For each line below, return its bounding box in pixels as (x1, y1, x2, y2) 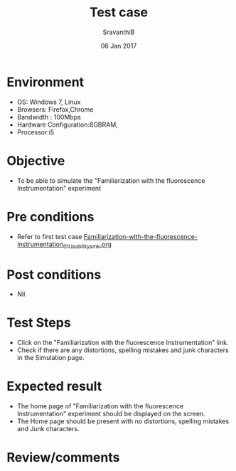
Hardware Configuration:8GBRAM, (16, 120, 118, 129)
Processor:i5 (16, 127, 55, 136)
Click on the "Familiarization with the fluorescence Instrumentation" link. (16, 339, 229, 347)
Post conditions (6, 266, 102, 282)
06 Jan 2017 (100, 41, 137, 50)
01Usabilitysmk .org (63, 240, 112, 250)
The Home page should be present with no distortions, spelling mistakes (16, 417, 230, 425)
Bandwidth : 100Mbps (16, 112, 81, 121)
